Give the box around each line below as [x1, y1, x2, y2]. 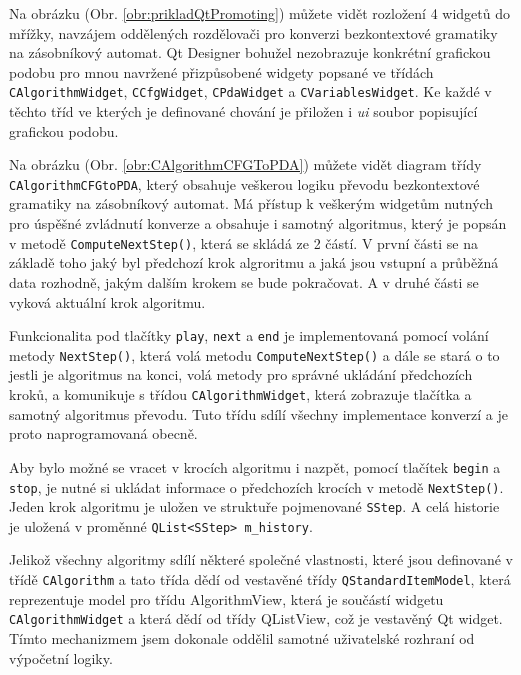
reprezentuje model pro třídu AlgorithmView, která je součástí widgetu [9, 588, 444, 609]
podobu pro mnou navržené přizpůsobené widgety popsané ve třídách [9, 61, 434, 82]
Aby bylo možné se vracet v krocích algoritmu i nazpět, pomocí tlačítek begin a [9, 456, 501, 477]
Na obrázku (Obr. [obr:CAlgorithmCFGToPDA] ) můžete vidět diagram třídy [9, 154, 482, 175]
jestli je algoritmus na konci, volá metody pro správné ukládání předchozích [9, 364, 473, 385]
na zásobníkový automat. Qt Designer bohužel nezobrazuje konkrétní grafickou [9, 42, 491, 63]
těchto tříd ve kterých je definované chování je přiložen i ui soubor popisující [9, 101, 478, 122]
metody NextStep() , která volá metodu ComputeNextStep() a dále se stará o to [9, 344, 500, 365]
